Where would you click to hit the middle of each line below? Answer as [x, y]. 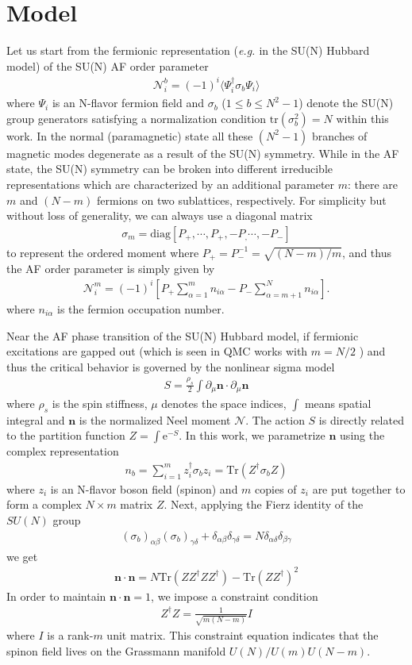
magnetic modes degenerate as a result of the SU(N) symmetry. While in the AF [203, 153]
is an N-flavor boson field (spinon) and [144, 488]
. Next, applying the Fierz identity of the [264, 504]
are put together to [359, 488]
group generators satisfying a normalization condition [137, 118]
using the [362, 435]
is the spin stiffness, [100, 404]
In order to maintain [56, 596]
